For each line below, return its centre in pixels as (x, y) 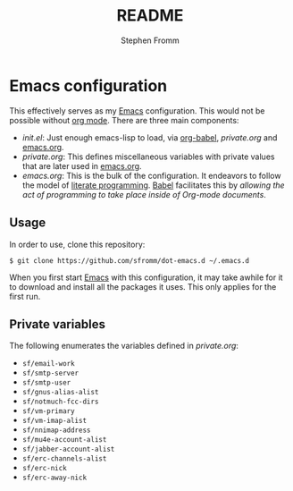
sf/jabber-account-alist (68, 449)
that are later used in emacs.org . (82, 165)
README (150, 16)
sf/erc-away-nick (54, 478)
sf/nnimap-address (56, 430)
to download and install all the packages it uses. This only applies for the (143, 286)
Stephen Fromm (150, 40)
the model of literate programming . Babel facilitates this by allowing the (153, 185)
